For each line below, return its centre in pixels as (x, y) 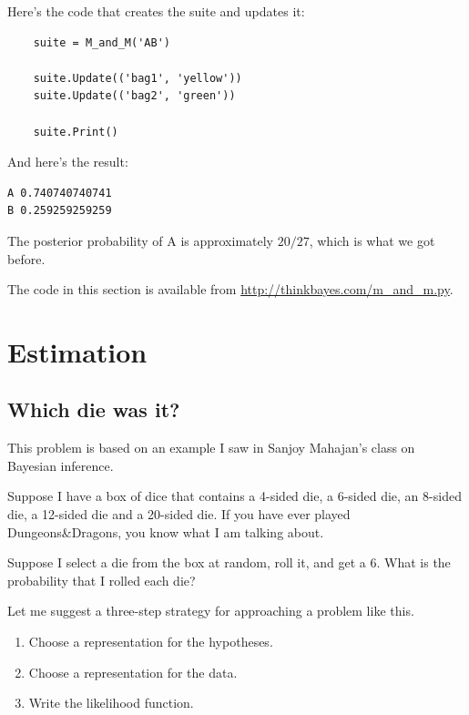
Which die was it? (94, 409)
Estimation (77, 351)
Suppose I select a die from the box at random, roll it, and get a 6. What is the (229, 562)
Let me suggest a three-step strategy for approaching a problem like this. (211, 611)
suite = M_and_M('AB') (102, 42)
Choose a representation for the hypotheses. (151, 642)
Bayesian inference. (61, 465)
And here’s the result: (68, 162)
